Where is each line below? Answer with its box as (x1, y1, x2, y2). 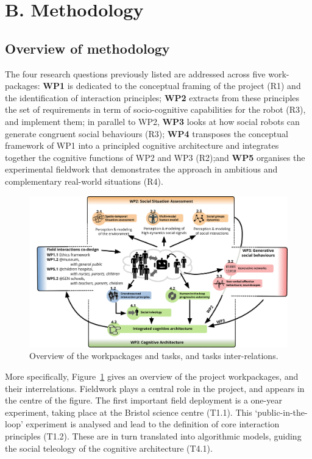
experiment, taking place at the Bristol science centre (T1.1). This (5, 405, 252, 418)
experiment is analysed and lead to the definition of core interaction (26, 418, 280, 430)
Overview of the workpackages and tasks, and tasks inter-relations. (29, 349, 278, 362)
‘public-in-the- (255, 405, 308, 418)
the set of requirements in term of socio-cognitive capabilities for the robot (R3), (5, 103, 306, 116)
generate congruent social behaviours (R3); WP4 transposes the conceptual (5, 127, 288, 140)
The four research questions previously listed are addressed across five (5, 67, 266, 80)
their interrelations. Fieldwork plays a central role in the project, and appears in (5, 382, 305, 394)
